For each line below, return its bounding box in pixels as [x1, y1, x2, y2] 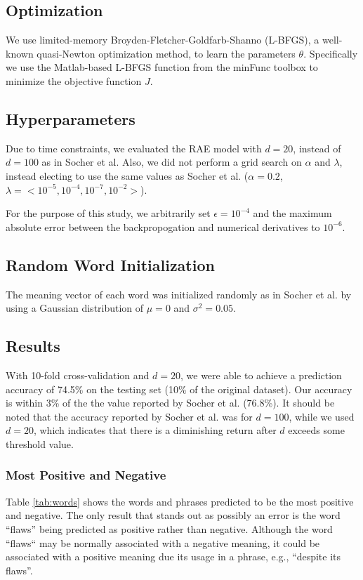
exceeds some [288, 423, 345, 437]
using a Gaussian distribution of [6, 301, 144, 315]
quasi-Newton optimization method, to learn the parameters [37, 46, 296, 60]
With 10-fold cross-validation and [6, 367, 150, 382]
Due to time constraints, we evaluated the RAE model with [6, 140, 262, 155]
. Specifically [303, 46, 358, 60]
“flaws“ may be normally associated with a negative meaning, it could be [6, 535, 320, 550]
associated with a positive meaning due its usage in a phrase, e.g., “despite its [6, 549, 341, 564]
